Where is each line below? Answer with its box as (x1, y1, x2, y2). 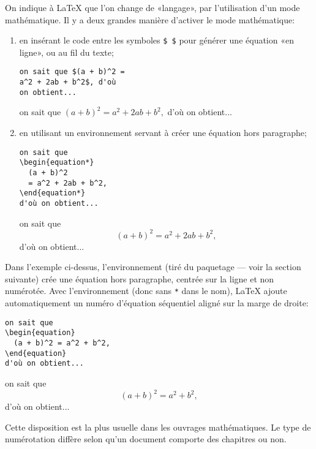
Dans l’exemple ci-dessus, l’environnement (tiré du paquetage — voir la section (5, 260, 301, 273)
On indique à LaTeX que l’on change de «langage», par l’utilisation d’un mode (5, 1, 300, 13)
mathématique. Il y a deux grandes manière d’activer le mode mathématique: (5, 13, 295, 26)
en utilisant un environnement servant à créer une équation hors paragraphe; (19, 126, 307, 138)
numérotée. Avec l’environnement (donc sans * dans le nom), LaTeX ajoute (5, 284, 287, 297)
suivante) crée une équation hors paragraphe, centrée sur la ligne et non (5, 272, 274, 285)
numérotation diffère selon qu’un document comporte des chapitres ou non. (5, 432, 287, 445)
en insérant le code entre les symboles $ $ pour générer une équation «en (19, 34, 294, 47)
